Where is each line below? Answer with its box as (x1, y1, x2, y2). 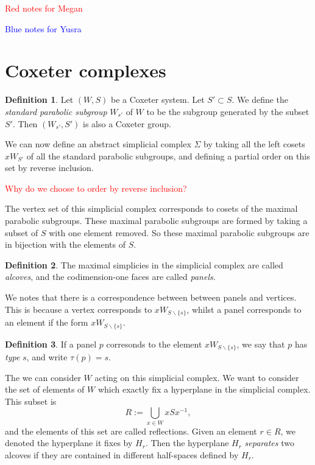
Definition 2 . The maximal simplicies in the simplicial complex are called (5, 258, 283, 271)
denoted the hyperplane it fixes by (5, 436, 133, 449)
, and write (26, 350, 68, 363)
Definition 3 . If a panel (5, 337, 97, 350)
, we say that (236, 337, 285, 350)
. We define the (232, 93, 289, 106)
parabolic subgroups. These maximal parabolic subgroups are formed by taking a (5, 214, 308, 227)
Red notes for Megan (5, 2, 83, 14)
